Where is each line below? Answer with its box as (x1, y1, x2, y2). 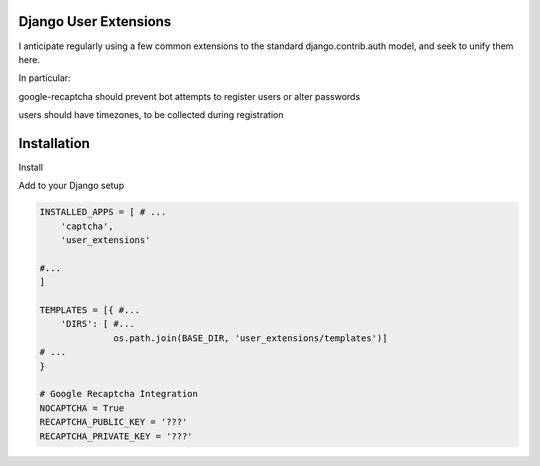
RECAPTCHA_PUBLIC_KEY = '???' (39, 416, 188, 428)
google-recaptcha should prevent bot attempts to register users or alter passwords (18, 90, 361, 102)
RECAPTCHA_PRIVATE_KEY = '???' (39, 430, 194, 442)
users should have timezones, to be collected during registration (18, 109, 284, 121)
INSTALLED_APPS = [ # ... (39, 206, 167, 218)
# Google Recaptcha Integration (39, 388, 199, 400)
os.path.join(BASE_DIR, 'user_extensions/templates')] (113, 332, 388, 344)
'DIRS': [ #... (60, 318, 135, 330)
